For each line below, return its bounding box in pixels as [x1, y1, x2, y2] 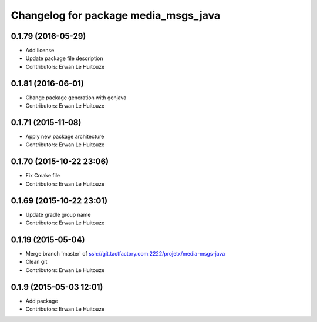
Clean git [25, 259, 48, 266]
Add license [25, 47, 55, 54]
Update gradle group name [25, 211, 91, 218]
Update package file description [25, 55, 103, 62]
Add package [25, 297, 58, 304]
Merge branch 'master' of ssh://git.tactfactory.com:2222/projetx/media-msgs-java [25, 250, 225, 257]
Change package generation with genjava [25, 94, 127, 101]
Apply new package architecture [25, 133, 104, 140]
